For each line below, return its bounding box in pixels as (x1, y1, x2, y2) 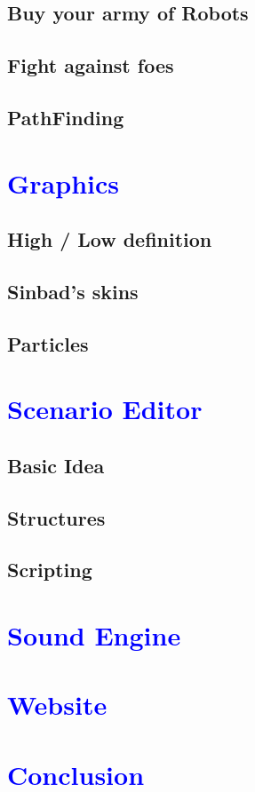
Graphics (7, 164, 119, 201)
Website (7, 686, 108, 723)
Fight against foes (7, 51, 174, 79)
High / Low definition (7, 226, 212, 253)
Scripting (7, 556, 92, 583)
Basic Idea (7, 451, 105, 479)
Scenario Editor (7, 391, 203, 427)
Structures (7, 503, 106, 531)
